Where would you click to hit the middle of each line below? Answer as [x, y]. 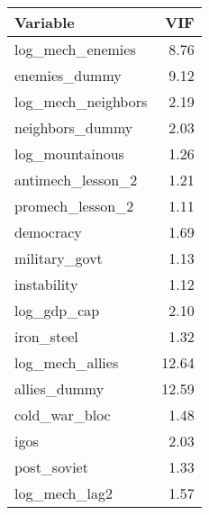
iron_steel [46, 336]
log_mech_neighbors [81, 101]
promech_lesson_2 [74, 206]
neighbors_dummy [74, 127]
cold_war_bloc [63, 415]
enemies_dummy [68, 75]
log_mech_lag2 [64, 493]
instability [46, 284]
